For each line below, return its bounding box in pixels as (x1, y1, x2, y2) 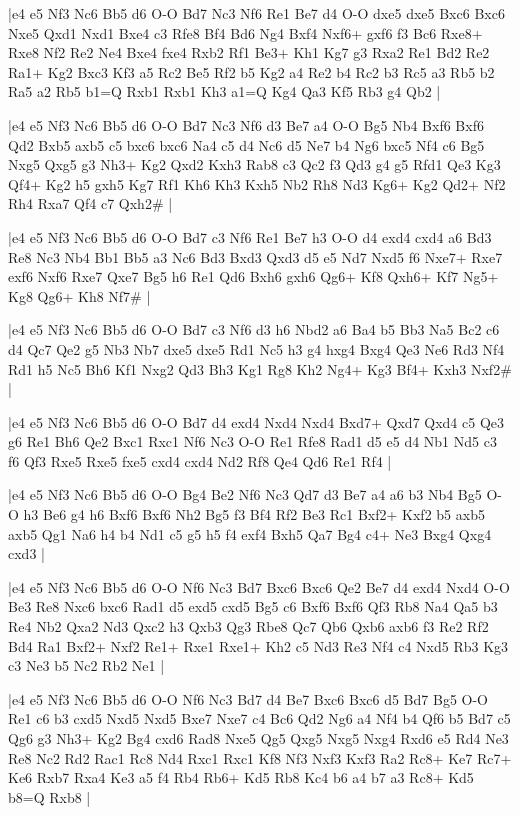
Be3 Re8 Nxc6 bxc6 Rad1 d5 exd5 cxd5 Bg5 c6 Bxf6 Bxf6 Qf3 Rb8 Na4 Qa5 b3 (8, 596, 498, 617)
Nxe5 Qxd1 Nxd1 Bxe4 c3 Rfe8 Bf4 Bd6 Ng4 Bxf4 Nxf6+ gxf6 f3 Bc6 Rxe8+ (8, 22, 483, 43)
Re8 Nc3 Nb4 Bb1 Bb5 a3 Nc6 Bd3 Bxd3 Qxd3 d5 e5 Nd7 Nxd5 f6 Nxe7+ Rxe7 (8, 246, 503, 267)
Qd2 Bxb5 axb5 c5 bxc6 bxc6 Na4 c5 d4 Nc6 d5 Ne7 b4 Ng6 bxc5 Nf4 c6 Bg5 (8, 134, 485, 155)
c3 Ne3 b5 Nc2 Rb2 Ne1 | (8, 655, 165, 676)
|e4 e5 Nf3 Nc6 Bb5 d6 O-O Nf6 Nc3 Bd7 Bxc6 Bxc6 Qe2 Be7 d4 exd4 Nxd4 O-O (8, 576, 510, 597)
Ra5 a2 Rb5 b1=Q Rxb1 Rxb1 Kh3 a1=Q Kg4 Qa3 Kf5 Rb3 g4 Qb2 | (8, 81, 441, 102)
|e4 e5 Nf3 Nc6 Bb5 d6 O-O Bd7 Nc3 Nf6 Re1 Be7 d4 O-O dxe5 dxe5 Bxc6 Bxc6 (8, 3, 505, 23)
